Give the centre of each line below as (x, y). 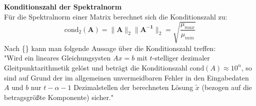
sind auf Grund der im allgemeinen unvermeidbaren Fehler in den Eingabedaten (126, 77)
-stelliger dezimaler (181, 58)
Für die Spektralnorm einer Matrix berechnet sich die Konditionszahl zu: (116, 16)
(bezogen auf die (227, 87)
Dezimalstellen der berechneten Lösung (133, 87)
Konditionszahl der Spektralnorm (63, 6)
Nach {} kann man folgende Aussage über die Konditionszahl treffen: (110, 48)
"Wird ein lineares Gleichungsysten (57, 58)
